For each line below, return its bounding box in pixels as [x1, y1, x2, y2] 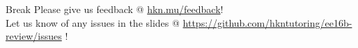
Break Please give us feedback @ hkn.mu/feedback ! [6, 2, 224, 16]
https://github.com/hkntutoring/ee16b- [182, 15, 352, 29]
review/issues [6, 29, 62, 43]
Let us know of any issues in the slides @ [6, 15, 180, 29]
